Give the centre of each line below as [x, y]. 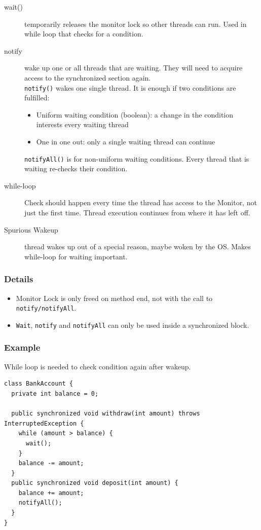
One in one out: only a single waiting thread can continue [126, 141]
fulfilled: [37, 98]
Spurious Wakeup [31, 229]
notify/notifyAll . [46, 308]
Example [22, 347]
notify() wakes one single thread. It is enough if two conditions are [130, 87]
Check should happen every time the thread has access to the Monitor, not [141, 202]
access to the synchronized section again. [88, 77]
